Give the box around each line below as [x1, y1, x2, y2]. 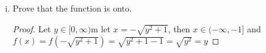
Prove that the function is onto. [12, 2, 132, 14]
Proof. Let [12, 22, 51, 35]
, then [168, 22, 190, 35]
